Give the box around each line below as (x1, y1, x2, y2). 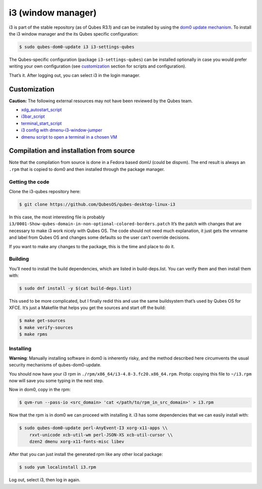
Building (9, 255, 29, 262)
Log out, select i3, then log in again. (9, 477, 81, 483)
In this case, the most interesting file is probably (9, 214, 105, 220)
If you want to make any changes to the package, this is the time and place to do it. (9, 243, 175, 249)
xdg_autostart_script (21, 107, 62, 112)
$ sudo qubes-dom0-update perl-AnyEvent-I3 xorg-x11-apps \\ (19, 425, 168, 431)
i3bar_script (21, 113, 45, 119)
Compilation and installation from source (9, 146, 135, 155)
